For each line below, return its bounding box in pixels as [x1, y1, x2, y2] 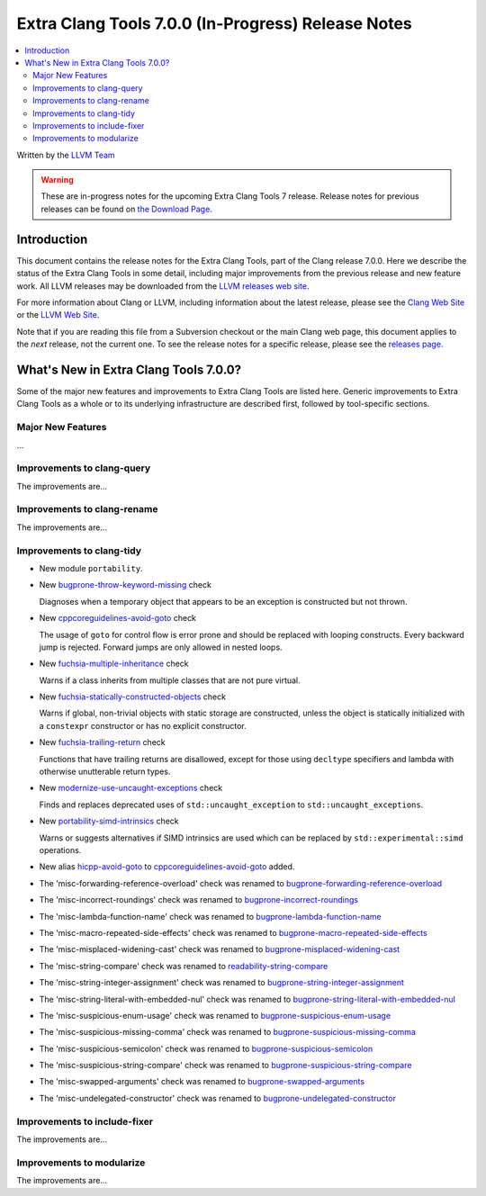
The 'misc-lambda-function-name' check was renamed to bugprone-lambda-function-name [39, 911, 382, 922]
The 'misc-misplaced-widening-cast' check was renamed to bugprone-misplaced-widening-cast [39, 944, 400, 955]
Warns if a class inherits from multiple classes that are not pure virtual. [39, 675, 301, 686]
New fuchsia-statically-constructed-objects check [39, 691, 227, 702]
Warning [40, 175, 74, 185]
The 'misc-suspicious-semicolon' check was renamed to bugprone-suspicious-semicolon [39, 1043, 373, 1054]
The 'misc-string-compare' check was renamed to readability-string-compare [39, 960, 328, 971]
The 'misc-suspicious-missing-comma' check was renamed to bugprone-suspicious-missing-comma [39, 1027, 416, 1038]
